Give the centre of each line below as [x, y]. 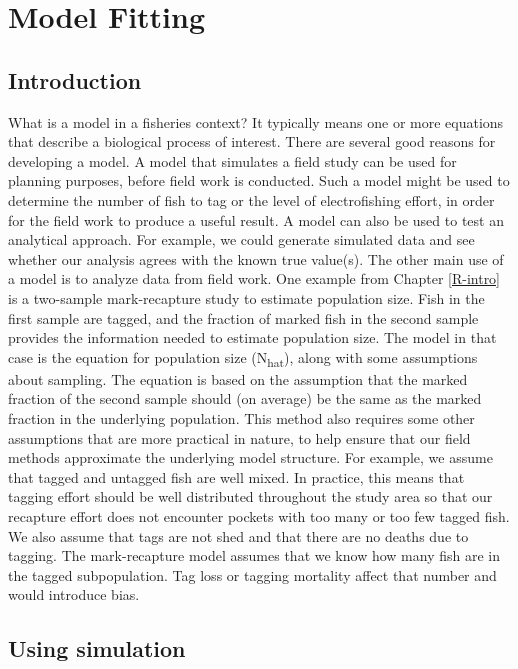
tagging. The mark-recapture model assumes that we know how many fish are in [254, 555]
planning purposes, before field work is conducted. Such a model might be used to [259, 180]
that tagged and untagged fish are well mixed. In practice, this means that [236, 476]
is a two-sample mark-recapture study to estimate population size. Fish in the [246, 297]
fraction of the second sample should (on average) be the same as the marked [245, 398]
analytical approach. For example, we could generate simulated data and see [241, 239]
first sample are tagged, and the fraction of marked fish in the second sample [243, 317]
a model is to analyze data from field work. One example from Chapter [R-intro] [254, 278]
